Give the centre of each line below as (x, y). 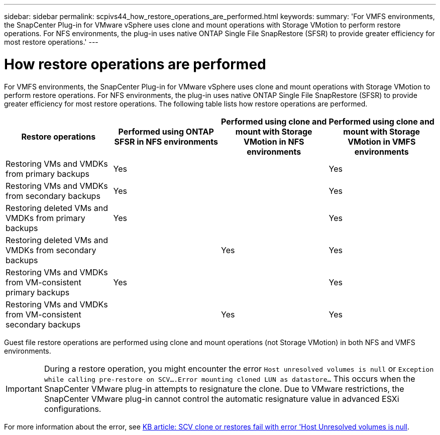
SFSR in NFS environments (166, 141)
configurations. (73, 409)
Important (24, 389)
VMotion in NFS (274, 141)
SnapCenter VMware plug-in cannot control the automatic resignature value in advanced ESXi (222, 399)
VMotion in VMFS (382, 141)
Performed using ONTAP (166, 131)
